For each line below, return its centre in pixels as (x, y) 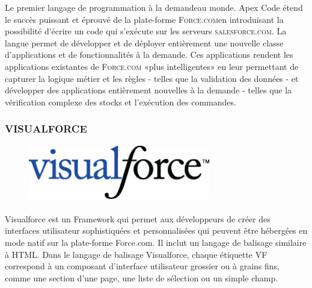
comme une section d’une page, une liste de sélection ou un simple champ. (142, 277)
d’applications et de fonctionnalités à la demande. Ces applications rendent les (149, 55)
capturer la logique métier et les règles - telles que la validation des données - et (152, 78)
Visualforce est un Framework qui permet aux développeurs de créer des (138, 218)
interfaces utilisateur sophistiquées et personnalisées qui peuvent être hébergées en (156, 230)
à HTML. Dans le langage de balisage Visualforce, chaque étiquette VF (136, 254)
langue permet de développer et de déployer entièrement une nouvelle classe (144, 42)
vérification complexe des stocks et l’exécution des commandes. (121, 102)
